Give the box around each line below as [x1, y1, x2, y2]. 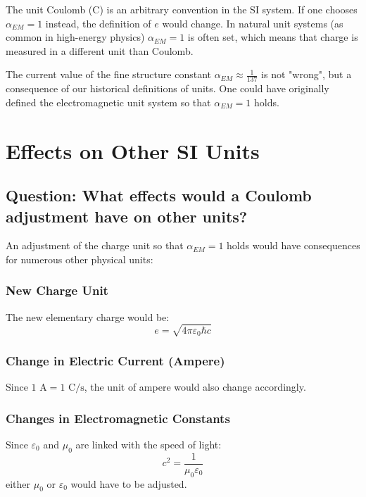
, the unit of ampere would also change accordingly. [84, 379, 306, 394]
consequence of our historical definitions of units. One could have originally [6, 81, 329, 96]
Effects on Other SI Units [6, 136, 260, 165]
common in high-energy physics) [6, 30, 145, 44]
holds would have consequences [227, 238, 360, 253]
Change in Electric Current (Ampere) [6, 351, 225, 369]
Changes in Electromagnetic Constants [6, 409, 230, 427]
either [6, 476, 31, 491]
